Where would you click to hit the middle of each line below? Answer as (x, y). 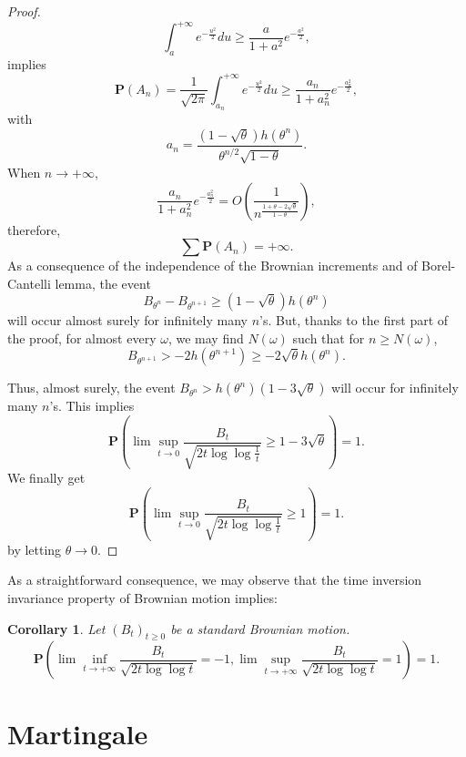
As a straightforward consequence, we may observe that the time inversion (215, 580)
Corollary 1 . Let (56, 628)
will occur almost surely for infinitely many (127, 320)
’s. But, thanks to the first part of (354, 320)
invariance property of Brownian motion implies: (142, 597)
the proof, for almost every (82, 338)
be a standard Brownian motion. (260, 628)
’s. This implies (92, 406)
